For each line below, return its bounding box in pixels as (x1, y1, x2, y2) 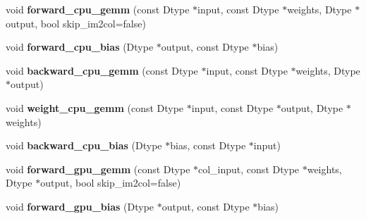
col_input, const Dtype (198, 161, 300, 176)
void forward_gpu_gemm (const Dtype (6, 161, 190, 176)
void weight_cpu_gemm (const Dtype (6, 100, 184, 115)
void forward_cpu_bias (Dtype (6, 39, 154, 54)
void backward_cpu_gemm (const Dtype (6, 63, 198, 77)
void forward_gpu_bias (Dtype (6, 199, 154, 213)
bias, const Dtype (170, 138, 246, 153)
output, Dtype (281, 100, 343, 115)
